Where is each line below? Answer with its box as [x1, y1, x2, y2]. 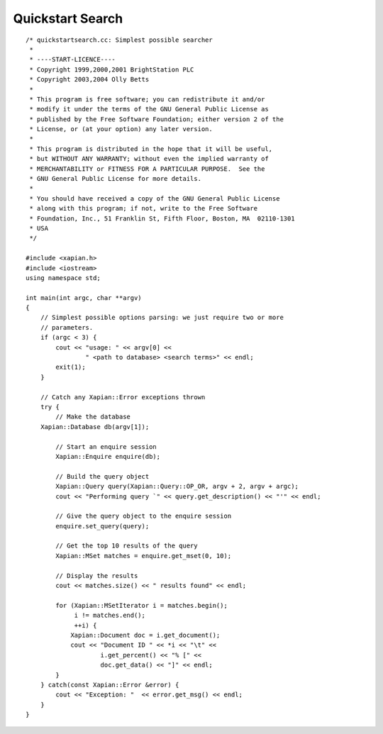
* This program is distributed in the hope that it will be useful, [29, 145, 273, 152]
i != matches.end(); [74, 611, 145, 620]
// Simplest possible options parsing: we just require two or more [40, 313, 284, 322]
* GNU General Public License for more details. [29, 174, 202, 183]
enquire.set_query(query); [55, 522, 150, 530]
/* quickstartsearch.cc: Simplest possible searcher [26, 35, 213, 44]
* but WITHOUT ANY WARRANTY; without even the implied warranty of [29, 155, 269, 163]
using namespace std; [26, 274, 101, 282]
